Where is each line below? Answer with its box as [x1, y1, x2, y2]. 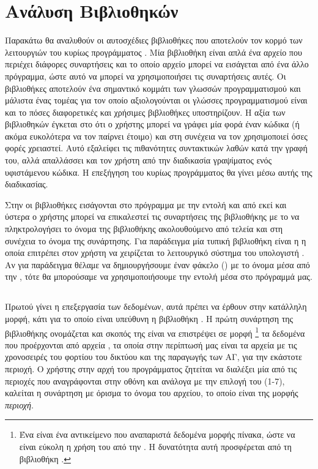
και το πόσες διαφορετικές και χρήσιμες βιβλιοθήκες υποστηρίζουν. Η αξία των [5, 105, 286, 118]
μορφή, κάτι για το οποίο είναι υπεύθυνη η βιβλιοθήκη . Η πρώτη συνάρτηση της [5, 312, 294, 325]
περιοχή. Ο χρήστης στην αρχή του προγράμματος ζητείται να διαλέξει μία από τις [5, 362, 297, 375]
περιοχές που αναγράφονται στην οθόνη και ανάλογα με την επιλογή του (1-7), [5, 374, 285, 387]
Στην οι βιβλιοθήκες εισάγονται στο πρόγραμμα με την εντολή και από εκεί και [5, 198, 287, 211]
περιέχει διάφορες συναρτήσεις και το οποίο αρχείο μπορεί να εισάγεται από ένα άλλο [5, 58, 309, 70]
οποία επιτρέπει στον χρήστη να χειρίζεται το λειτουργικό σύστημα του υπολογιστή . [5, 246, 305, 259]
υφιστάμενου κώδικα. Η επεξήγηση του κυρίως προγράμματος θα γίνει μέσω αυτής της [5, 165, 312, 178]
